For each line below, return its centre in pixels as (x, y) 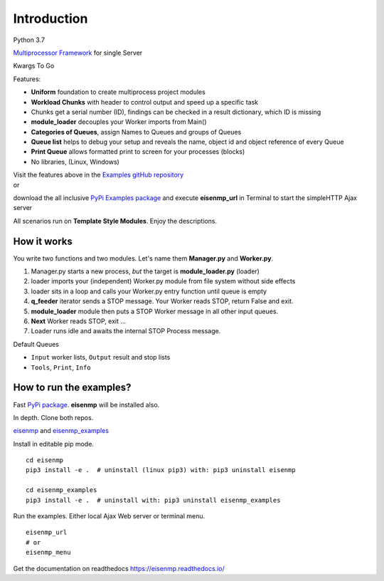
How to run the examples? (72, 388)
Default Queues (36, 344)
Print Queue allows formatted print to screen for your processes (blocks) (138, 152)
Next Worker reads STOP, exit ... (79, 321)
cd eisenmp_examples (62, 490)
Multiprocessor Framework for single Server (78, 53)
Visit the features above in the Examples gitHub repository (98, 175)
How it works (43, 241)
